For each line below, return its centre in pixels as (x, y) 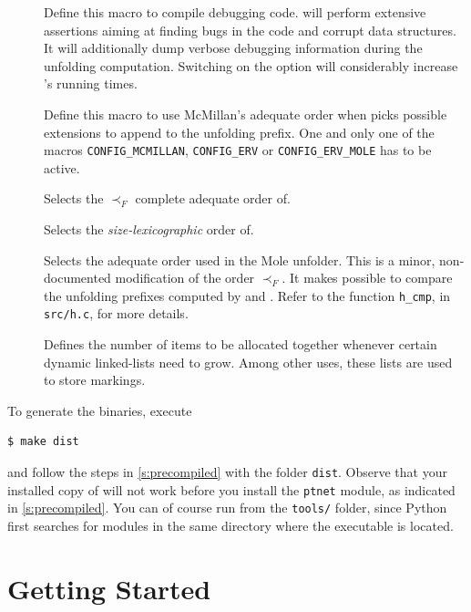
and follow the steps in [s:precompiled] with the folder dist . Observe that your (227, 472)
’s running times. (91, 83)
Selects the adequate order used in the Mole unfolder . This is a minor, (240, 259)
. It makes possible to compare (367, 278)
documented (77, 278)
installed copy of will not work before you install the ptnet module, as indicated (231, 489)
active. (62, 167)
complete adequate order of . (213, 198)
